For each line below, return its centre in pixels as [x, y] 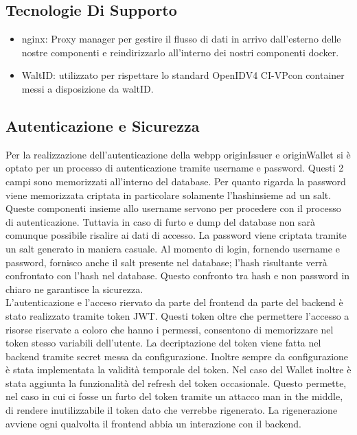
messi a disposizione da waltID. [88, 88]
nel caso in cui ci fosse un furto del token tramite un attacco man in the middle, [174, 396]
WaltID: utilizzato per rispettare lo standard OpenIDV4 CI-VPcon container [183, 75]
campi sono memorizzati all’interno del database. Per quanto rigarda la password [176, 181]
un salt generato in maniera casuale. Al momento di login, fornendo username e [173, 248]
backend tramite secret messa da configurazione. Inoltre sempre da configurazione [177, 356]
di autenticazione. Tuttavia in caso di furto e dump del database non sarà [161, 221]
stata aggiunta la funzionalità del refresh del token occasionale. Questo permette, [176, 383]
